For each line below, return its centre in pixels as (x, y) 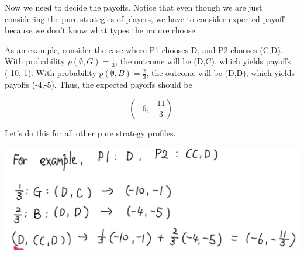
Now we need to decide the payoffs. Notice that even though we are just (134, 7)
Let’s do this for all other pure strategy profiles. (90, 132)
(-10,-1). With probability (51, 73)
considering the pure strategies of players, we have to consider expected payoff (145, 18)
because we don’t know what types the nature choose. (101, 30)
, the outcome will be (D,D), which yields (221, 73)
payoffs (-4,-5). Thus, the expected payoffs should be (99, 85)
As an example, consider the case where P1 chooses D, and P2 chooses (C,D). (144, 49)
